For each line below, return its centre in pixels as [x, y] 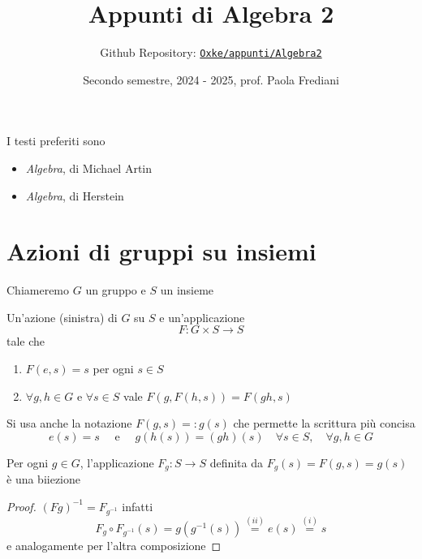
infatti [138, 506]
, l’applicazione [117, 462]
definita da [236, 462]
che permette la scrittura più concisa [324, 423]
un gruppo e [116, 290]
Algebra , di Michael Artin [89, 168]
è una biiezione [43, 479]
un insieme [187, 290]
